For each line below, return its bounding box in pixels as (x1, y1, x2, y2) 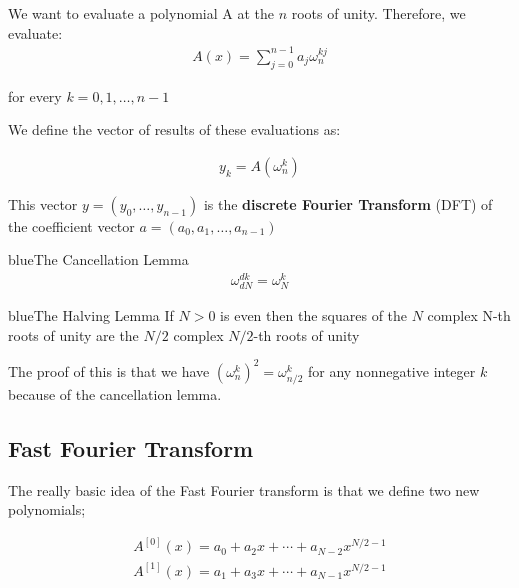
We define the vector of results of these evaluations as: (8, 119, 341, 140)
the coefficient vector (8, 215, 135, 236)
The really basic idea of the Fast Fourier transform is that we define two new (8, 479, 480, 500)
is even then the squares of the (220, 305, 408, 326)
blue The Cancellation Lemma (8, 249, 189, 270)
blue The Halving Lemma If (8, 305, 174, 326)
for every (8, 85, 62, 106)
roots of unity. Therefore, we (291, 3, 466, 23)
